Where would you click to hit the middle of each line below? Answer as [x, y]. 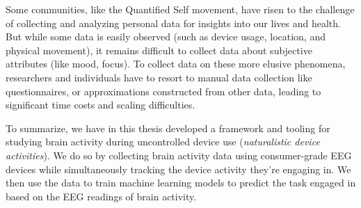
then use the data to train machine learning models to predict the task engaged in [181, 183]
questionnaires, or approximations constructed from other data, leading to [163, 91]
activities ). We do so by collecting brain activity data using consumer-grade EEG [179, 155]
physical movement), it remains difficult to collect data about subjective [159, 50]
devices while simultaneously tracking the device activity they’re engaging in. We [178, 169]
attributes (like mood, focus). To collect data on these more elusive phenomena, [176, 64]
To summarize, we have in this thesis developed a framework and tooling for [168, 128]
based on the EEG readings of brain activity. [101, 196]
